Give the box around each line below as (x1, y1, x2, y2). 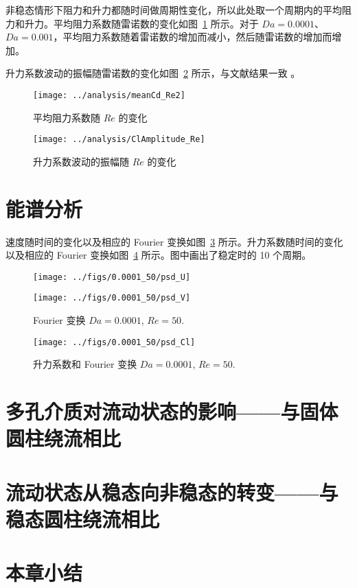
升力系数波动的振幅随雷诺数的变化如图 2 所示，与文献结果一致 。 (5, 66, 301, 80)
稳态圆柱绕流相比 (5, 504, 160, 532)
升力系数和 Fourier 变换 (33, 357, 137, 371)
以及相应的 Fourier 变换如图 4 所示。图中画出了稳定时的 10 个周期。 (5, 248, 312, 262)
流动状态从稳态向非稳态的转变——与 (5, 478, 338, 506)
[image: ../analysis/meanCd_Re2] (33, 90, 185, 100)
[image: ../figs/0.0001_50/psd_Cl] (33, 337, 196, 347)
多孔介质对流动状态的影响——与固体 (5, 397, 338, 425)
